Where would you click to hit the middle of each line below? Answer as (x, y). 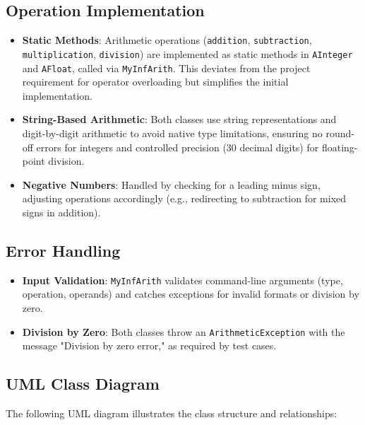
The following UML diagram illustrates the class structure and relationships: (172, 413)
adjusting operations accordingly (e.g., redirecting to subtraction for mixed (184, 198)
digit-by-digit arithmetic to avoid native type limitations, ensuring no (172, 133)
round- (340, 133)
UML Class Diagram (83, 384)
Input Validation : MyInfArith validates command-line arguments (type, (182, 280)
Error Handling (63, 250)
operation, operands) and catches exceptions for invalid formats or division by (191, 294)
